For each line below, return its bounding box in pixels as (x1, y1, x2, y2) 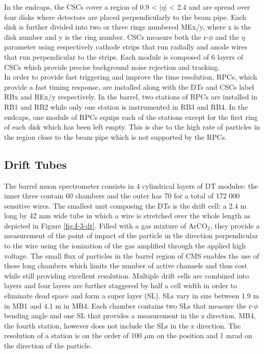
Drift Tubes (4, 156, 67, 172)
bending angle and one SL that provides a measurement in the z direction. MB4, (4, 310, 256, 321)
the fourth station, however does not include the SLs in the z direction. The (4, 320, 241, 331)
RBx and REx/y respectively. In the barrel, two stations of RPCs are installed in (4, 91, 257, 102)
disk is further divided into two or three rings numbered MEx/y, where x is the (4, 21, 251, 32)
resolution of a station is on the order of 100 (4, 330, 142, 341)
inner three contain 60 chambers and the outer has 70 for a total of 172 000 (4, 190, 240, 201)
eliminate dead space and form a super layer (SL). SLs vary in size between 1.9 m (4, 290, 259, 301)
